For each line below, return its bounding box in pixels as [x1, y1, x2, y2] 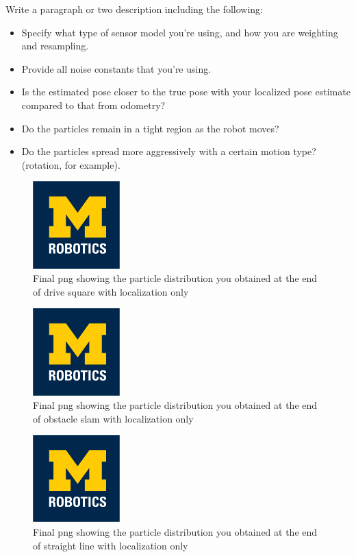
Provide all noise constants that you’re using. [21, 61, 212, 75]
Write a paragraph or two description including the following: [5, 2, 263, 16]
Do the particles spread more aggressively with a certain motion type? [21, 144, 316, 158]
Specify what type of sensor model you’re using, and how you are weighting [21, 25, 338, 39]
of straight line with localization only [33, 538, 188, 552]
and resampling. [21, 38, 89, 53]
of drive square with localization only [33, 284, 189, 298]
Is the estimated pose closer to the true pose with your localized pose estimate [21, 84, 351, 99]
